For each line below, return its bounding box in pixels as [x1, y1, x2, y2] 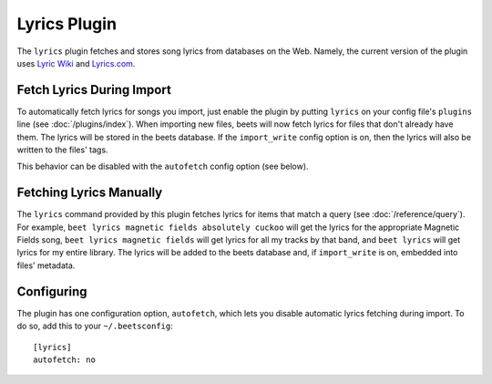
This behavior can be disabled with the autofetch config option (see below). [16, 161, 309, 172]
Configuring [16, 284, 87, 299]
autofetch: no [33, 354, 96, 365]
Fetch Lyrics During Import [16, 82, 172, 98]
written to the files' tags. [16, 144, 108, 155]
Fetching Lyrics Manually [16, 185, 163, 201]
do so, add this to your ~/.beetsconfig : [16, 320, 173, 332]
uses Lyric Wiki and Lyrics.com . [16, 57, 136, 68]
